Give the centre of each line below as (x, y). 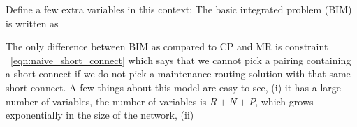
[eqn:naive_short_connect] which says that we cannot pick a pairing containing (181, 60)
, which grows (284, 101)
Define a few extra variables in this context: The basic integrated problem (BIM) (179, 9)
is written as (32, 23)
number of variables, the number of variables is (106, 101)
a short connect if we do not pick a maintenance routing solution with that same (178, 74)
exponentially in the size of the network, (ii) (100, 115)
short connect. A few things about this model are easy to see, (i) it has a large (174, 87)
